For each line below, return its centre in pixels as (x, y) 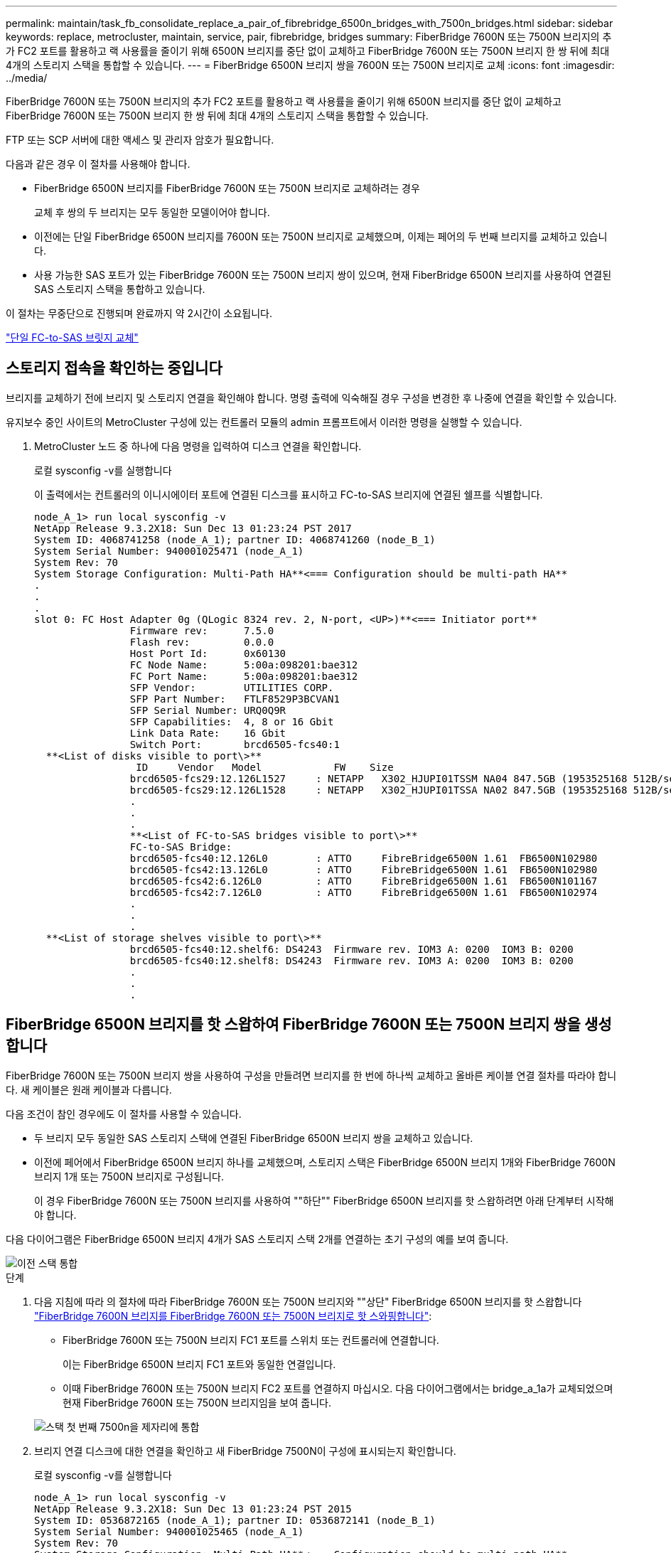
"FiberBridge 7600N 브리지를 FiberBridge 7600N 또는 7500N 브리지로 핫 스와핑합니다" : (233, 1315)
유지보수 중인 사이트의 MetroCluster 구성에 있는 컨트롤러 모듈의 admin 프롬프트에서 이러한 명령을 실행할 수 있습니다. (264, 422)
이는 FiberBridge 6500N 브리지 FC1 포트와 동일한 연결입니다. (199, 1364)
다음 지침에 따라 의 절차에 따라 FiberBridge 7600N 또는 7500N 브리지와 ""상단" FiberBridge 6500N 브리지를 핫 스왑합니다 (308, 1301)
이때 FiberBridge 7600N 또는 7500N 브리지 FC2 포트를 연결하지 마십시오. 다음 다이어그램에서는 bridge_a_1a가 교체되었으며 (338, 1388)
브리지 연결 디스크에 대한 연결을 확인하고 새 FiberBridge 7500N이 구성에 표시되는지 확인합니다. (245, 1451)
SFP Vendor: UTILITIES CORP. (232, 687)
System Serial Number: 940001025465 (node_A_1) (169, 1531)
